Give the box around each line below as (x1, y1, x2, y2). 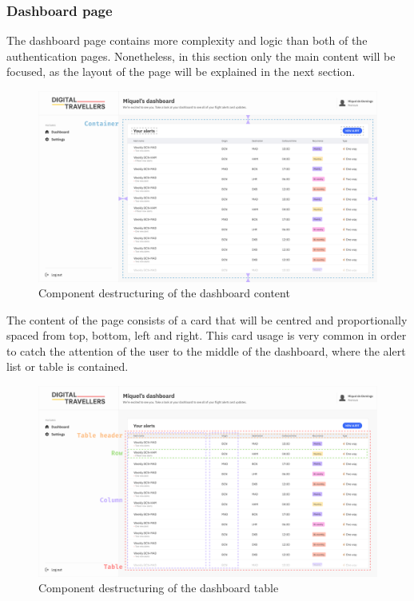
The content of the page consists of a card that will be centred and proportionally (6, 311, 408, 328)
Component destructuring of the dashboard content (38, 285, 290, 301)
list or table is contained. (6, 358, 129, 375)
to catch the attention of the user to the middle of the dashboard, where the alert (6, 342, 406, 359)
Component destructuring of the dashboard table (38, 579, 279, 596)
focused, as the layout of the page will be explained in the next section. (6, 63, 356, 80)
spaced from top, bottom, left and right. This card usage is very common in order (6, 327, 407, 344)
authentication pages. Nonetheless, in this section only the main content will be (6, 47, 396, 64)
